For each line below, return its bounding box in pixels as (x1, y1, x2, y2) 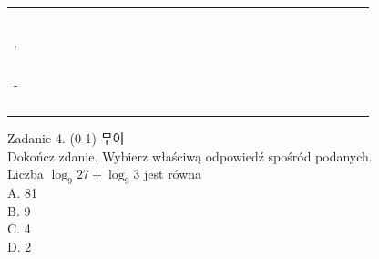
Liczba (7, 164, 44, 183)
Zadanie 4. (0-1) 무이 (7, 128, 125, 147)
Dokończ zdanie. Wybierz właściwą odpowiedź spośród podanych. (7, 146, 373, 165)
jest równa (144, 164, 202, 183)
